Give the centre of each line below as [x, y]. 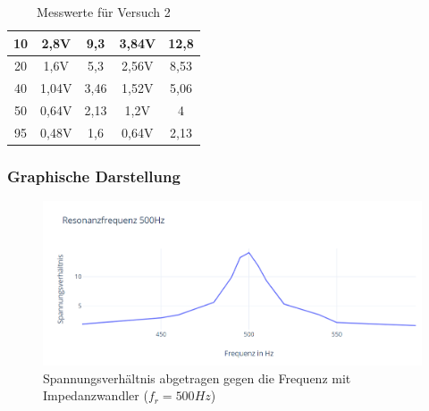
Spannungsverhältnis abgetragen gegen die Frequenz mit [197, 377]
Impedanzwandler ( [96, 395]
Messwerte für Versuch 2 [104, 12]
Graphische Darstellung [94, 176]
